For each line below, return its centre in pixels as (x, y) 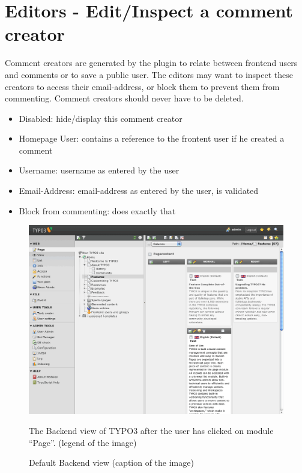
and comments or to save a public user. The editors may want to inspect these (149, 74)
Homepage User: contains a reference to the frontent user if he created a (152, 138)
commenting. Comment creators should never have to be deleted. (124, 98)
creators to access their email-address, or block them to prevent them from (142, 86)
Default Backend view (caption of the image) (111, 462)
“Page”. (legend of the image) (83, 442)
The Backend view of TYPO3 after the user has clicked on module (151, 431)
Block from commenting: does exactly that (97, 210)
